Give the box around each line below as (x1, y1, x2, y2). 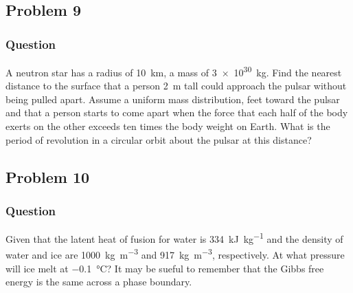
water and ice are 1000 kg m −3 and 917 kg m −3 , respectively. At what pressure (5, 246, 345, 262)
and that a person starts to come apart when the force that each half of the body (5, 105, 348, 120)
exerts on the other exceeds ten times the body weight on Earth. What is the (5, 119, 330, 133)
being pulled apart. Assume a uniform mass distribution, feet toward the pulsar (5, 91, 340, 106)
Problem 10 (5, 166, 90, 187)
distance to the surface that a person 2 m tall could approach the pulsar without (5, 78, 347, 93)
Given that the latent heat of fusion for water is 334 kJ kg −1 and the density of (5, 230, 343, 246)
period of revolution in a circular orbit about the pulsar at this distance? (5, 132, 312, 146)
